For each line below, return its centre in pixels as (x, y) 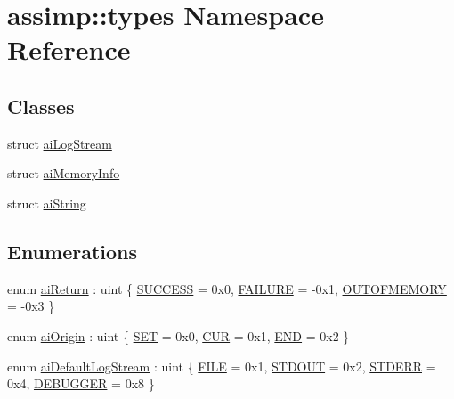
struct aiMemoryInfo (64, 173)
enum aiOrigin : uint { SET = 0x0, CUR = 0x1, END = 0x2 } (178, 335)
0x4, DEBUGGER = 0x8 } (81, 383)
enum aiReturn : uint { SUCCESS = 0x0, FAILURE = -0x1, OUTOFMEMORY (227, 288)
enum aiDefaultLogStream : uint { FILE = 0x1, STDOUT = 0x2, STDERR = (222, 366)
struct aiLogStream (60, 143)
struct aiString (47, 203)
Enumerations (73, 251)
